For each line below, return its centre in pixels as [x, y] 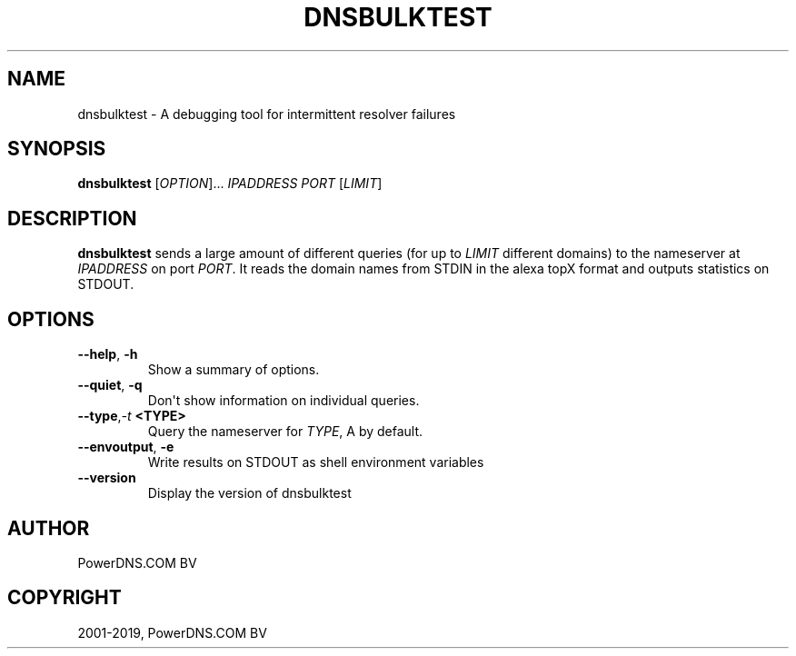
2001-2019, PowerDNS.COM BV [172, 632]
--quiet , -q [110, 385]
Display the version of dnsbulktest [249, 493]
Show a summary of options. [234, 370]
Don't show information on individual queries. [284, 401]
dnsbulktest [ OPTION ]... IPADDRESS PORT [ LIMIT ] [230, 184]
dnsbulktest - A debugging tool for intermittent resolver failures [267, 114]
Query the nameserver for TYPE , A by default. [285, 432]
